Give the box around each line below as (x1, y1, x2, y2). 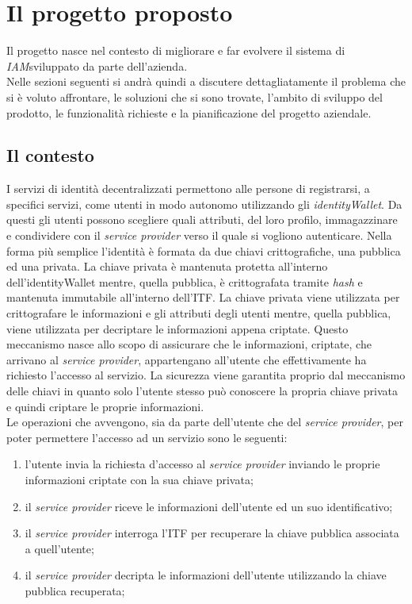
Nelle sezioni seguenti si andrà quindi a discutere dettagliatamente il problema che (6, 73, 406, 90)
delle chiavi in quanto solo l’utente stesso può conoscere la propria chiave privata (6, 383, 399, 399)
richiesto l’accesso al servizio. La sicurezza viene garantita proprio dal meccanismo (6, 367, 406, 383)
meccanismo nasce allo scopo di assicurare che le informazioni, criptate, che (6, 336, 372, 352)
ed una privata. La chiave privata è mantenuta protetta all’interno (6, 258, 328, 275)
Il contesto (6, 143, 94, 167)
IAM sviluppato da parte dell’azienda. (6, 57, 188, 74)
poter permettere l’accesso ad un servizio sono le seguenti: (6, 429, 288, 445)
